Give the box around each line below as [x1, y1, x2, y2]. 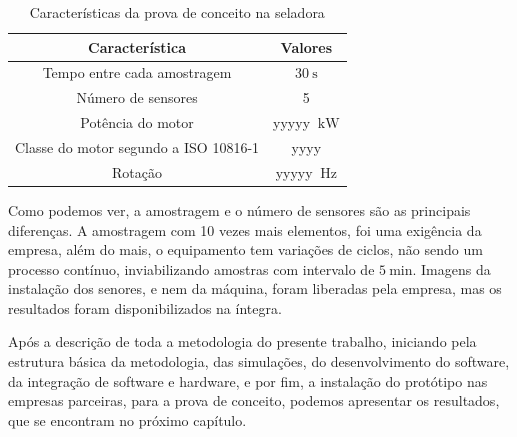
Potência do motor [80, 112, 194, 133]
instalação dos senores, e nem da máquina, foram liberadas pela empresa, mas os [8, 278, 502, 299]
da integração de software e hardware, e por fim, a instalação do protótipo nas [8, 370, 488, 391]
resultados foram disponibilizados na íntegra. [8, 297, 282, 318]
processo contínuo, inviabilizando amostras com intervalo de [8, 258, 375, 279]
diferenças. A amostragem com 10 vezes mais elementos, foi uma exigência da [8, 219, 482, 240]
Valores [280, 36, 333, 57]
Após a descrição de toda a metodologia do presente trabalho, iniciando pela [8, 331, 477, 352]
